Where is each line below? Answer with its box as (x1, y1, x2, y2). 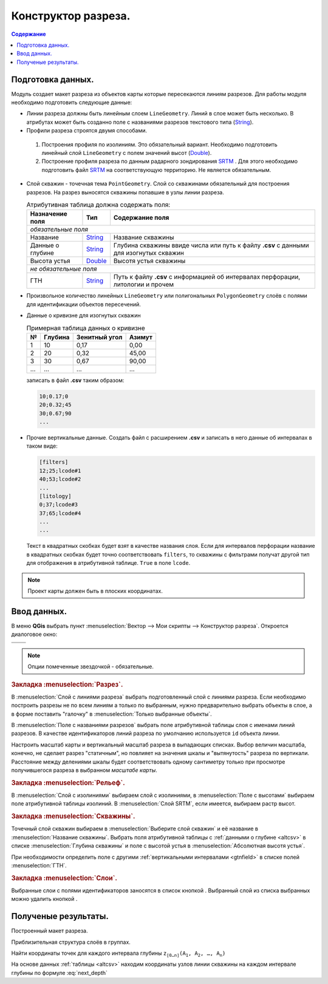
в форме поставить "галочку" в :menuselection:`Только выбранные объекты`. (11, 710, 212, 717)
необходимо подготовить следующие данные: (11, 99, 132, 106)
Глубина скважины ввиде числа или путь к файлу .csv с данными (113, 241, 309, 250)
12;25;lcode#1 (39, 467, 81, 474)
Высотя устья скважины (113, 257, 186, 265)
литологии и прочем (113, 280, 174, 289)
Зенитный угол (76, 333, 123, 341)
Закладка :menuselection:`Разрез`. (11, 680, 123, 689)
